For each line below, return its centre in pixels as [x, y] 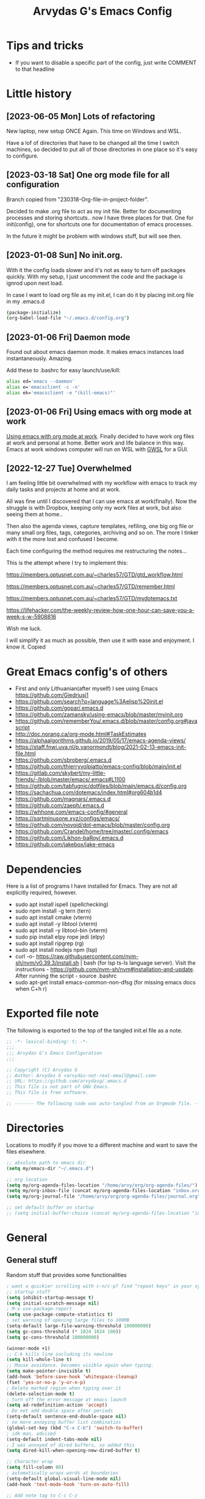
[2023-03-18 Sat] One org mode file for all [88, 175]
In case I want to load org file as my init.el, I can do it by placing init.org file [100, 295]
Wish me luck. [24, 628]
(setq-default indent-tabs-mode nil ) [54, 1439]
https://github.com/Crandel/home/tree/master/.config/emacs [92, 831]
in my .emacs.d [25, 301]
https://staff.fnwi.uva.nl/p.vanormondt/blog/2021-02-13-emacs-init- [101, 747]
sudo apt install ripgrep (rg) [49, 943]
